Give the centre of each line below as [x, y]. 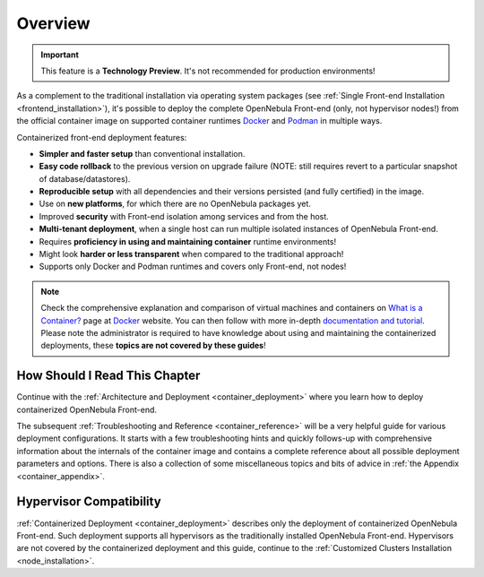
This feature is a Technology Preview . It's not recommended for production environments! [208, 71]
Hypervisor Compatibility [89, 502]
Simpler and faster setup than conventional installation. [142, 153]
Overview [53, 23]
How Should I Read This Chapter [108, 376]
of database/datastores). [85, 178]
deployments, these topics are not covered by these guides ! [153, 346]
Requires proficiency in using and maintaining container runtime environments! [188, 241]
